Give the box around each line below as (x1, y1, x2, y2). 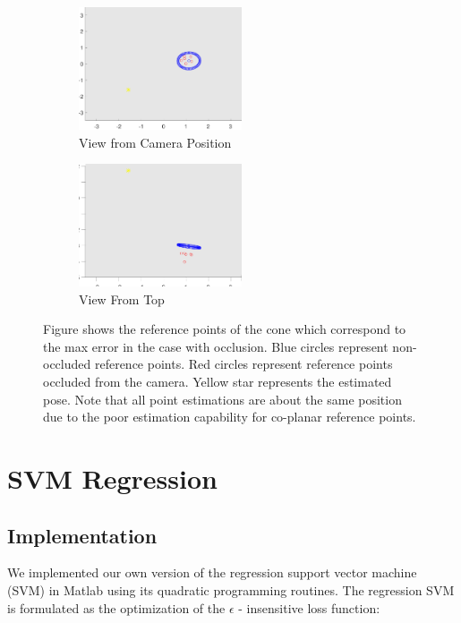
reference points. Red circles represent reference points (94, 354, 393, 373)
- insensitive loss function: (238, 598, 380, 617)
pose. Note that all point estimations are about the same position (43, 389, 402, 408)
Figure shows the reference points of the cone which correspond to (43, 320, 406, 338)
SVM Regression (7, 460, 218, 496)
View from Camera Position (79, 132, 232, 151)
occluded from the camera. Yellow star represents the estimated (43, 372, 392, 391)
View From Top (79, 289, 165, 308)
